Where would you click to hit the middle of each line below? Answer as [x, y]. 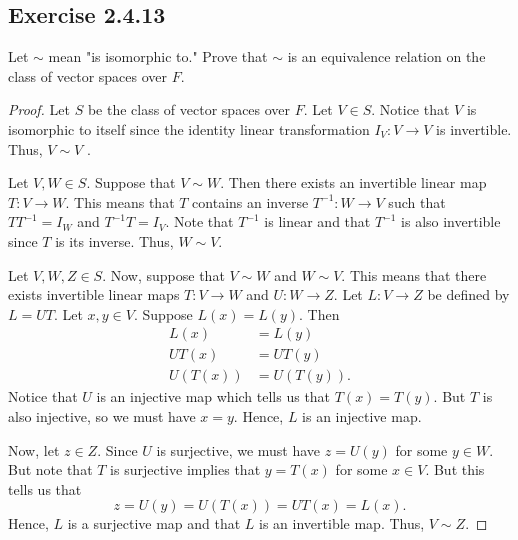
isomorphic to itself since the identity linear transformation [189, 128]
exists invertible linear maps [94, 294]
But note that [50, 469]
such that [417, 201]
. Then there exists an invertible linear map [353, 182]
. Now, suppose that [163, 274]
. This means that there [414, 274]
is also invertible [451, 221]
